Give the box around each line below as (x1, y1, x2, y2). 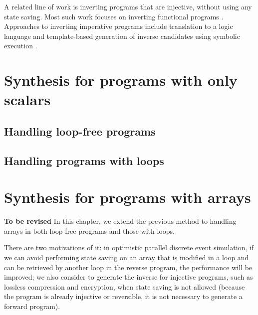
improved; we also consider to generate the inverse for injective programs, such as (4, 272, 253, 282)
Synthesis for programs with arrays (4, 187, 251, 207)
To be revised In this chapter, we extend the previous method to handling (4, 216, 237, 226)
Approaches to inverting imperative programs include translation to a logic (4, 21, 233, 31)
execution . (4, 40, 37, 51)
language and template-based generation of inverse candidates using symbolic (4, 30, 240, 41)
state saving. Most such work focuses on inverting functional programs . (4, 11, 224, 21)
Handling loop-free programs (4, 123, 156, 139)
